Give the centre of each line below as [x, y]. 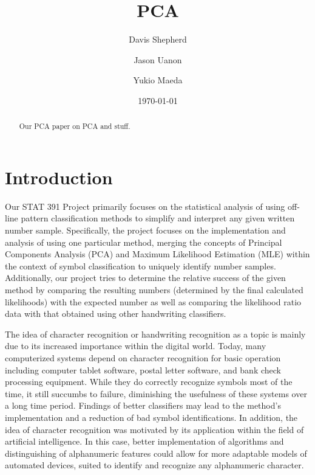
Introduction [59, 177]
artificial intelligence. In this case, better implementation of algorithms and [144, 441]
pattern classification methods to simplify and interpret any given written [158, 218]
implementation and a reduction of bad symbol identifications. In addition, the [151, 417]
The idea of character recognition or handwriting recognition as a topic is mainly [155, 334]
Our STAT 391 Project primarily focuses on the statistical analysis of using [145, 206]
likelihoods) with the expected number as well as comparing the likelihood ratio [153, 301]
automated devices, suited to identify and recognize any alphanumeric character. [154, 465]
